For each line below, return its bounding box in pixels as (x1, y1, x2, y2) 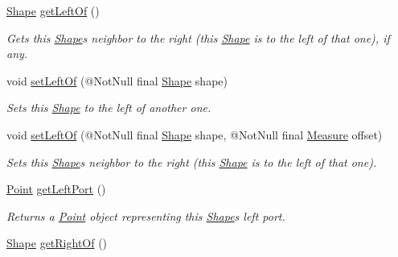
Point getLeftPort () (6, 180, 106, 197)
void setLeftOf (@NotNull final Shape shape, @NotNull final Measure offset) (6, 126, 383, 143)
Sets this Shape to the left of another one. (6, 99, 211, 116)
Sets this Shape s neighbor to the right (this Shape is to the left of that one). (6, 153, 377, 170)
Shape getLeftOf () (6, 2, 100, 19)
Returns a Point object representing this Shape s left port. (6, 207, 285, 224)
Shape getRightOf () (6, 234, 108, 251)
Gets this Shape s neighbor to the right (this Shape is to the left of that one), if (6, 29, 390, 46)
